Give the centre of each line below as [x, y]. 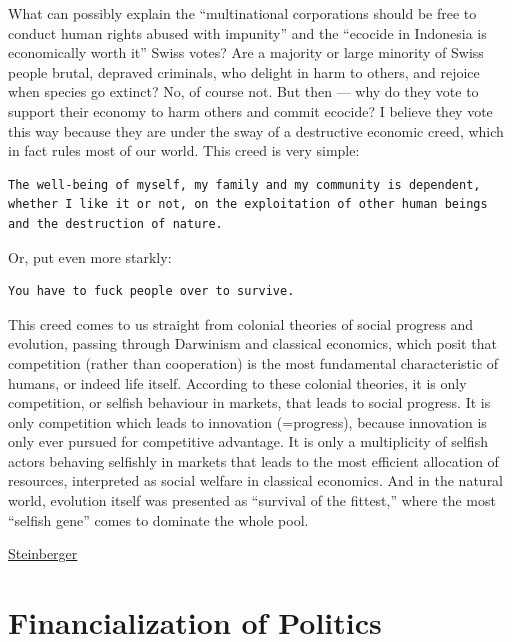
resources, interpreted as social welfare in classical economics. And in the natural [256, 480]
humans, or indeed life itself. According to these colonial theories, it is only [237, 382]
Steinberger [43, 553]
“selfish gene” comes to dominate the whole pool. [158, 519]
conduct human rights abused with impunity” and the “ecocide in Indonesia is [247, 32]
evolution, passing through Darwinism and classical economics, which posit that [252, 343]
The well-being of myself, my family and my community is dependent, [244, 184]
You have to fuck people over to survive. [151, 291]
